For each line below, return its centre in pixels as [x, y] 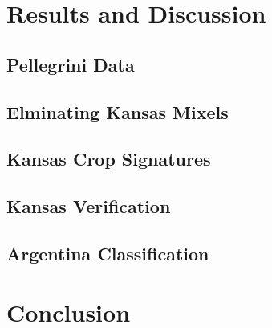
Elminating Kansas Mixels [118, 111]
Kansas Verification [89, 206]
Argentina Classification [108, 253]
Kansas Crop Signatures [109, 159]
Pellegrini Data [71, 64]
